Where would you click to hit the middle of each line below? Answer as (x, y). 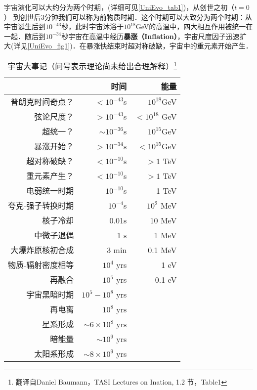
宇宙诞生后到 (25, 26)
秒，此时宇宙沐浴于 (93, 26)
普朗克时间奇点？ (42, 102)
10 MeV (163, 220)
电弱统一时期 (50, 191)
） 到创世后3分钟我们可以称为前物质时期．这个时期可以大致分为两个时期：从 (128, 17)
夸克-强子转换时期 (41, 206)
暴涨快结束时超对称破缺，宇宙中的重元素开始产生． (169, 46)
